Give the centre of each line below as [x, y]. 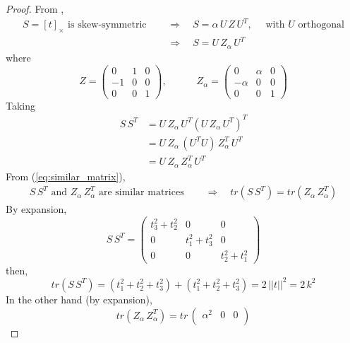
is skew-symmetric [107, 25]
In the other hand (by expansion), [79, 299]
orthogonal [321, 25]
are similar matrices [141, 193]
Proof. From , [35, 8]
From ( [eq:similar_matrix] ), [66, 176]
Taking [21, 105]
